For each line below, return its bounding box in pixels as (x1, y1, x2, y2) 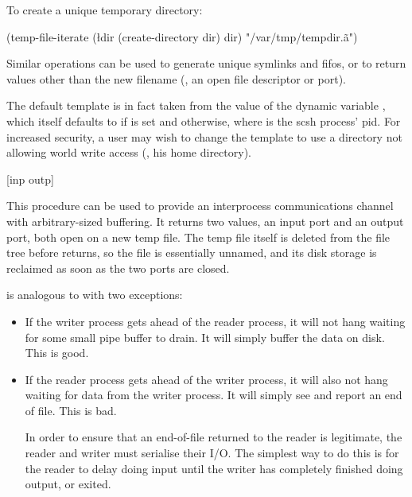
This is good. (25, 344, 89, 361)
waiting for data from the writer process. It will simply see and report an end (25, 386, 402, 403)
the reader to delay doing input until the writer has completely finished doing (25, 460, 403, 476)
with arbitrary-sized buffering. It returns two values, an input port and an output (6, 212, 404, 229)
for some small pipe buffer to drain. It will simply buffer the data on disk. (25, 328, 385, 345)
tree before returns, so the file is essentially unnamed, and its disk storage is (6, 244, 377, 261)
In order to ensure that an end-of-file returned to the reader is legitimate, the (25, 429, 402, 445)
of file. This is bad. (25, 402, 117, 418)
